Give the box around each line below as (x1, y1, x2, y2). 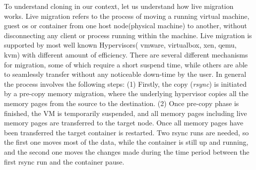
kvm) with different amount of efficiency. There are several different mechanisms (4, 49, 248, 59)
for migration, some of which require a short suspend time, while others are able (4, 59, 248, 69)
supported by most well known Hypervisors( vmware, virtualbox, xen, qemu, (4, 40, 237, 50)
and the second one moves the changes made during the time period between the (4, 146, 250, 157)
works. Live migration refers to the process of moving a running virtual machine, (4, 10, 250, 21)
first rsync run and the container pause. (4, 156, 125, 167)
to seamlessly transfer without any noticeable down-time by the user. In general (4, 69, 247, 79)
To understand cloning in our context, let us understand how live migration (4, 1, 234, 11)
